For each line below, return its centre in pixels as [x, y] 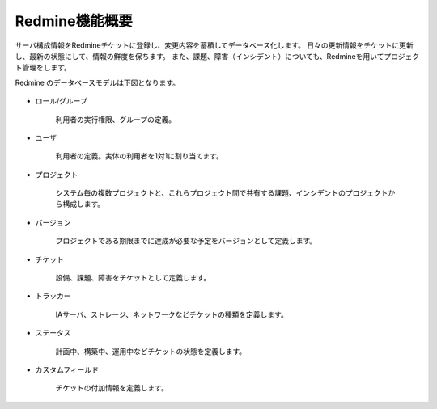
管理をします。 [47, 68]
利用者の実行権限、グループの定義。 [116, 119]
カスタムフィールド [67, 369]
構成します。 [83, 204]
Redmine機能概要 [74, 21]
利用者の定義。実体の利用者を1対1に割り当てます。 [140, 156]
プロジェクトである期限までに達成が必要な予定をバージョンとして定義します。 [186, 241]
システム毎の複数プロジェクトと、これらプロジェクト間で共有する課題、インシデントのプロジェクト [222, 193]
